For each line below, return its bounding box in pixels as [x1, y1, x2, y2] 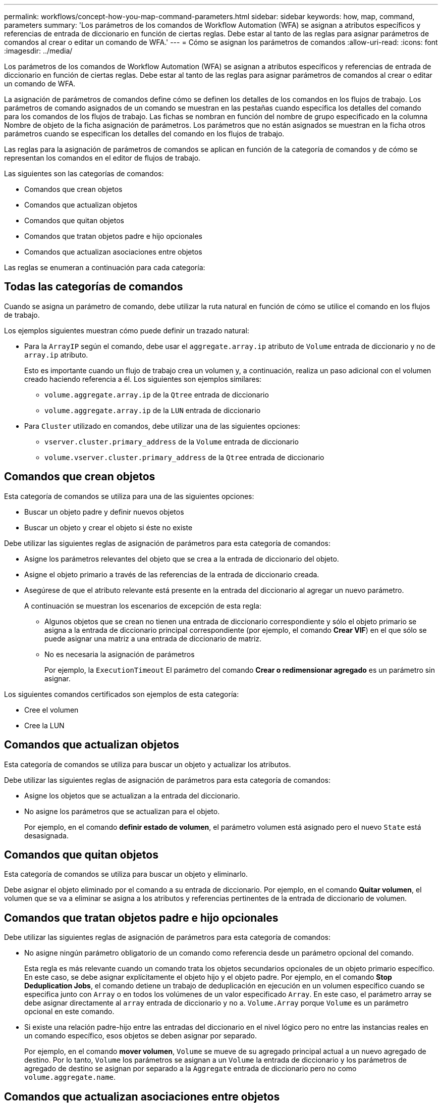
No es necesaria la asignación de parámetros [44, 649, 195, 659]
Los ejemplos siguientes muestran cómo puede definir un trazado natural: [4, 326, 249, 335]
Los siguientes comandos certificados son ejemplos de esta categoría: [4, 689, 239, 698]
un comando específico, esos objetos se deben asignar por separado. [24, 1031, 257, 1040]
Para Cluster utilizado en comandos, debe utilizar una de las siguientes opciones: [24, 421, 300, 430]
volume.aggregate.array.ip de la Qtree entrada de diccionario [44, 390, 269, 399]
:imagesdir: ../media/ [4, 46, 73, 55]
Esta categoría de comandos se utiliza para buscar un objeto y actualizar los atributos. [4, 760, 291, 769]
